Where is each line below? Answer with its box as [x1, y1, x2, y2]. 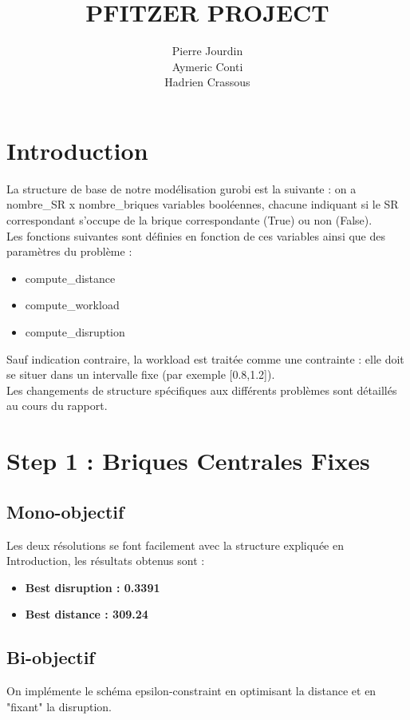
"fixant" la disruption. [6, 698, 112, 714]
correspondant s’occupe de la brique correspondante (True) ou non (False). [6, 212, 373, 229]
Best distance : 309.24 [25, 606, 148, 623]
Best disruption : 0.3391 [25, 579, 160, 595]
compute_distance [25, 269, 116, 286]
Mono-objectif [6, 499, 124, 523]
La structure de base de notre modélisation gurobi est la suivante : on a [6, 180, 357, 197]
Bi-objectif [6, 645, 95, 670]
